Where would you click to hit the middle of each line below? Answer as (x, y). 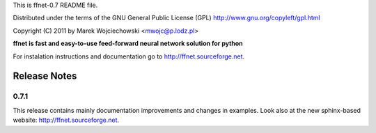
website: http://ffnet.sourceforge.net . (66, 120)
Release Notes (45, 76)
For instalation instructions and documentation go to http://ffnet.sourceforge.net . (129, 56)
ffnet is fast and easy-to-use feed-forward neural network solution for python (128, 44)
